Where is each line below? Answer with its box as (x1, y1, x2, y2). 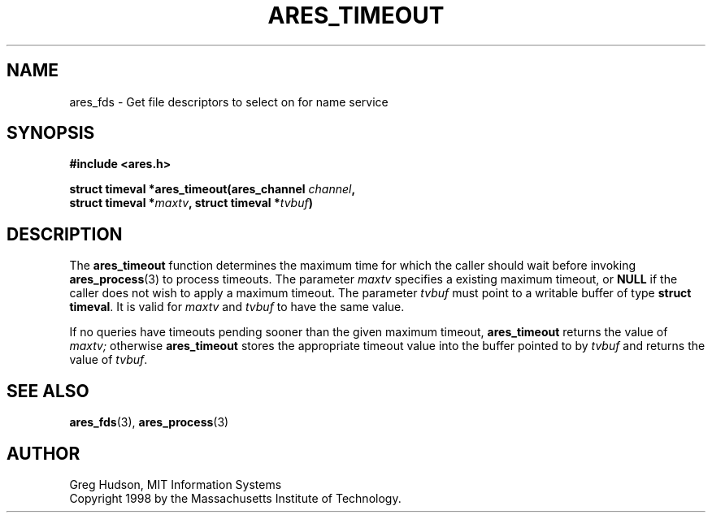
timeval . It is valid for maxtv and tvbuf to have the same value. (69, 300, 405, 314)
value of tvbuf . (69, 352, 148, 367)
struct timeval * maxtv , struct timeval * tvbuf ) (69, 196, 313, 210)
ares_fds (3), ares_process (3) (69, 415, 229, 430)
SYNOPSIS (7, 123, 95, 144)
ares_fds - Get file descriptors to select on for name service (69, 94, 389, 109)
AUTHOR (7, 443, 80, 464)
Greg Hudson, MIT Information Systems (69, 477, 282, 491)
